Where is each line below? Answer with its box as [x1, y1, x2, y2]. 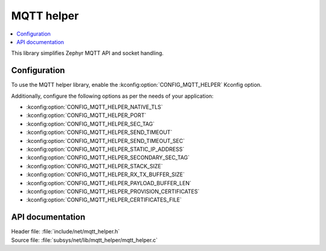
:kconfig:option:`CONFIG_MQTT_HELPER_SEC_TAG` [26, 120, 155, 127]
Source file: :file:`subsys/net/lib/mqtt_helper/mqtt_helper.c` [11, 236, 158, 244]
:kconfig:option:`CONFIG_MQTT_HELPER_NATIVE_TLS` [26, 103, 163, 111]
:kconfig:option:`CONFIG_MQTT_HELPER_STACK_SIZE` [26, 162, 163, 170]
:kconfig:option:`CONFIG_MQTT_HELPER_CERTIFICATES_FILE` [26, 196, 182, 203]
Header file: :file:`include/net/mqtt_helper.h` [11, 228, 120, 235]
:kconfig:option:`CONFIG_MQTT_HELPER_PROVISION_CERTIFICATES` [26, 188, 200, 195]
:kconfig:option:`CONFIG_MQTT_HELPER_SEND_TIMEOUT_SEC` [26, 137, 185, 144]
